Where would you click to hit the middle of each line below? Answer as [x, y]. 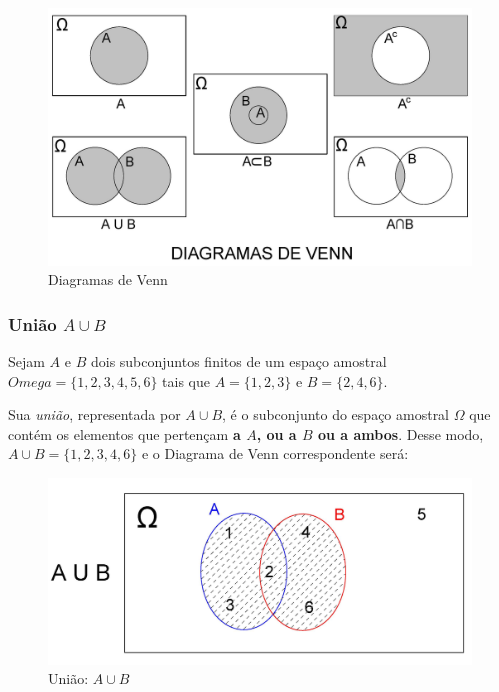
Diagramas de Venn [108, 279]
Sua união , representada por [94, 414]
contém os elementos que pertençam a [124, 433]
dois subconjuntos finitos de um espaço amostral [238, 360]
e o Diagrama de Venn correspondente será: [275, 453]
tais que [186, 380]
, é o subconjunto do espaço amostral [336, 414]
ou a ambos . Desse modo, [401, 433]
